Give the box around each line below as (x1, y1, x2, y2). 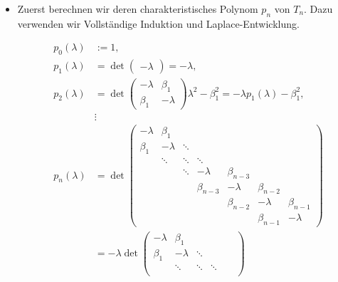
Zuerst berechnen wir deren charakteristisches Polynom (17, 1, 258, 16)
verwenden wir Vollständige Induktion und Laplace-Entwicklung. (17, 16, 300, 31)
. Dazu (304, 1, 333, 16)
